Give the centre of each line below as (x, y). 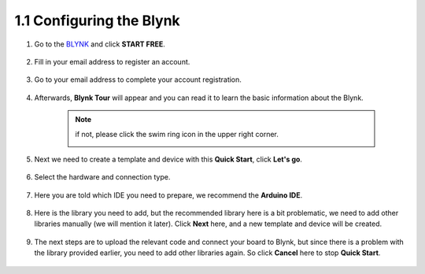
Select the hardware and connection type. (102, 177)
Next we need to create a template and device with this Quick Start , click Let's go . (168, 159)
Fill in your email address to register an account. (112, 61)
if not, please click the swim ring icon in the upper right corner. (177, 134)
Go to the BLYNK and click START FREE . (100, 44)
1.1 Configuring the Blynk (97, 20)
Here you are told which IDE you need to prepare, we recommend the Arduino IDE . (168, 195)
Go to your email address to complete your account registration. (138, 80)
